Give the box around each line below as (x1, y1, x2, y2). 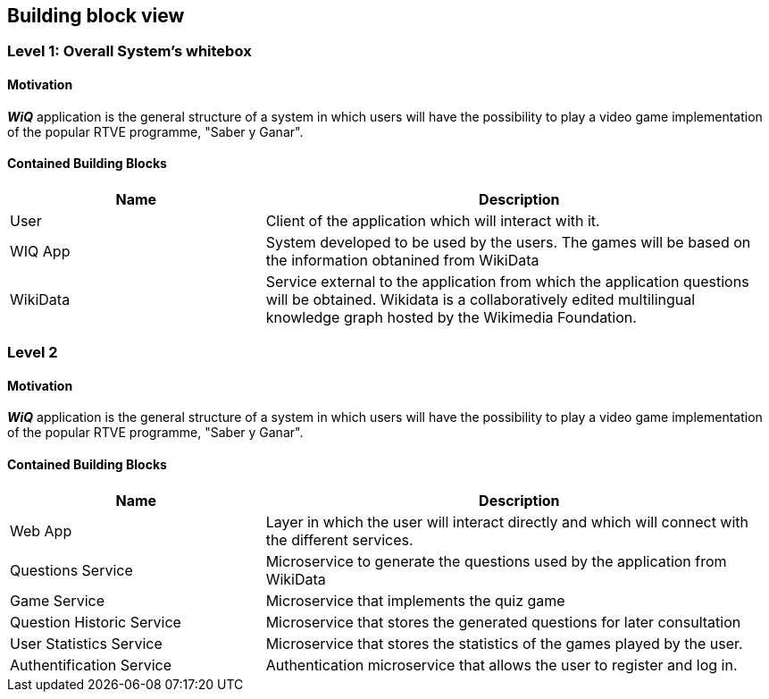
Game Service (10, 591, 104, 610)
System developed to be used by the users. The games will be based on (265, 232, 751, 251)
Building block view (7, 4, 185, 27)
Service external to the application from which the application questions (265, 272, 749, 291)
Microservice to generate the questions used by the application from (265, 552, 727, 570)
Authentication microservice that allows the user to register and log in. (265, 655, 738, 674)
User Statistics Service (10, 634, 163, 653)
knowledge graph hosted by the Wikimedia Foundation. (265, 307, 637, 326)
